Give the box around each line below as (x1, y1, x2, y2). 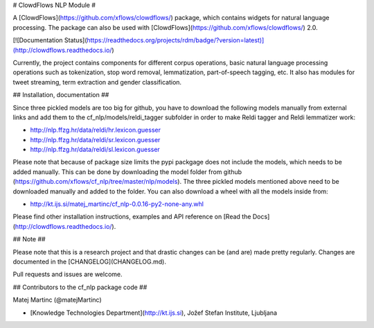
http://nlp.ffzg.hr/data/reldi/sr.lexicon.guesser (30, 135, 161, 144)
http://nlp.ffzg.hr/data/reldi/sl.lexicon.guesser (30, 146, 161, 154)
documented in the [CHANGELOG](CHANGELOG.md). (12, 257, 166, 266)
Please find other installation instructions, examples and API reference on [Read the (12, 212, 251, 221)
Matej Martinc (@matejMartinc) (12, 295, 102, 304)
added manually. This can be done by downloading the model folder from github (12, 167, 242, 176)
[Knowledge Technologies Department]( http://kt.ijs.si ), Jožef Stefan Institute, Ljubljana (30, 309, 277, 317)
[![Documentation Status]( (12, 36, 87, 44)
